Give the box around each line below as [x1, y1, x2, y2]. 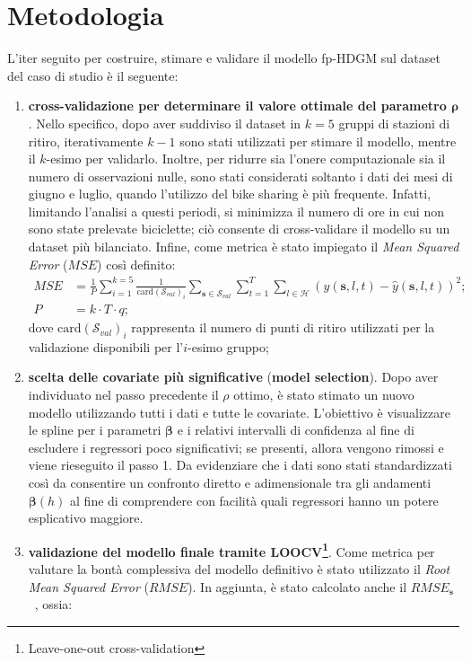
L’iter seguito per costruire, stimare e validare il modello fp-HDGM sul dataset [7, 49, 440, 67]
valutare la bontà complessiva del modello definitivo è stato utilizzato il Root [28, 560, 450, 578]
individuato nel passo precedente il [28, 385, 219, 404]
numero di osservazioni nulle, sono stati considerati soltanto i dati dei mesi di [28, 166, 453, 185]
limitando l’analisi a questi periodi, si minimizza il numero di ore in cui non [28, 201, 444, 220]
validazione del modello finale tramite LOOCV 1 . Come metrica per [28, 539, 435, 560]
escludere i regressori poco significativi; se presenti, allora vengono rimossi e [28, 437, 444, 456]
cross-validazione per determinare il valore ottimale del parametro [28, 96, 447, 115]
